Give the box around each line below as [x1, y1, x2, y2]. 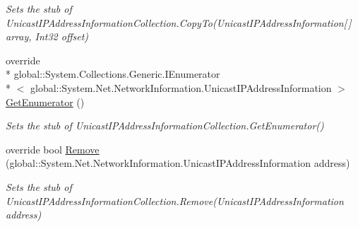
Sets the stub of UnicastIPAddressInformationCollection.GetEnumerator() [6, 118, 324, 133]
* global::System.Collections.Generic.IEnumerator [6, 66, 220, 81]
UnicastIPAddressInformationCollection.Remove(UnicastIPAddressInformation [6, 193, 344, 208]
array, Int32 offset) [6, 29, 89, 44]
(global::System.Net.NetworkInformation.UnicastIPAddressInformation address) [6, 156, 350, 170]
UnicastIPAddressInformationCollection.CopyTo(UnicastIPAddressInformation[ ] [6, 15, 352, 30]
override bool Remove [6, 141, 100, 156]
